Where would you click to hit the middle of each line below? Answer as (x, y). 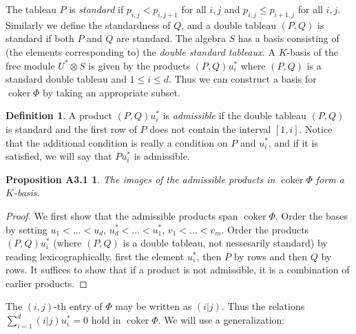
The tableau (31, 9)
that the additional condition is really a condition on (117, 142)
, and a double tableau (229, 24)
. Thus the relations (263, 306)
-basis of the (312, 51)
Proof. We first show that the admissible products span (122, 215)
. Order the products (265, 229)
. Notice (316, 128)
